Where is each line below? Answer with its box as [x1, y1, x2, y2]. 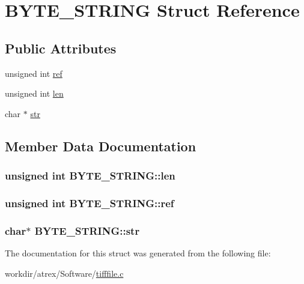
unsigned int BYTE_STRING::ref [5, 195, 174, 210]
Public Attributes [5, 38, 117, 57]
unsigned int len [5, 87, 64, 100]
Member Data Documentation [5, 136, 196, 155]
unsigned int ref [5, 67, 62, 79]
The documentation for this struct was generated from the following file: [5, 247, 271, 259]
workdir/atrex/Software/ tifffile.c [5, 267, 124, 279]
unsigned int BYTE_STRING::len [5, 168, 175, 183]
